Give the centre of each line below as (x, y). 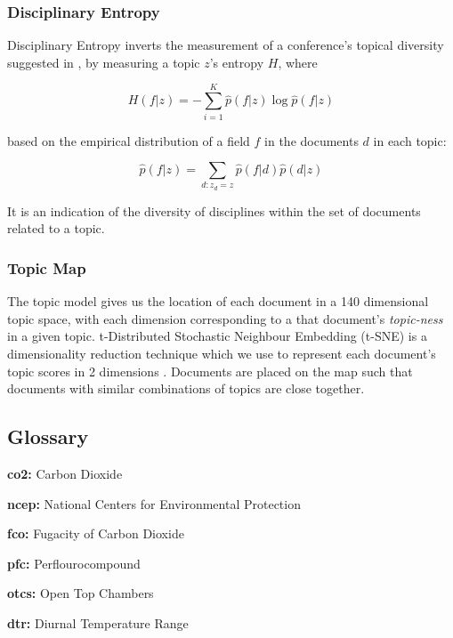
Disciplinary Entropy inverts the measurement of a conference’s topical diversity (226, 45)
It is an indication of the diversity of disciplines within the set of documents (214, 210)
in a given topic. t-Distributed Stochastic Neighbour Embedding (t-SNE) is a (217, 336)
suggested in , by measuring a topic (104, 62)
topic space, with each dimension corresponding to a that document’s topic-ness (225, 318)
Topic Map (47, 267)
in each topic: (410, 140)
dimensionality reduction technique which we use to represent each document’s (222, 354)
